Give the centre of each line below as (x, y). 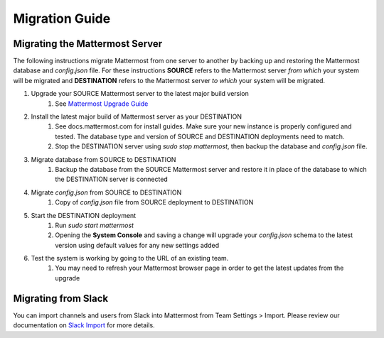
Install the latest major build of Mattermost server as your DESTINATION (136, 116)
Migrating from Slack (61, 298)
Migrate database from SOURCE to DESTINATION (103, 159)
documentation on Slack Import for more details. (84, 325)
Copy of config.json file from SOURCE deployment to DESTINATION (154, 202)
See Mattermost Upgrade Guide (102, 104)
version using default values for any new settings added (137, 245)
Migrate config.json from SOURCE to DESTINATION (106, 192)
